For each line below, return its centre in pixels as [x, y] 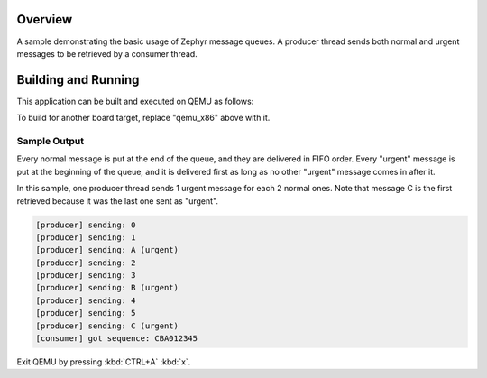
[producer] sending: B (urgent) [107, 288]
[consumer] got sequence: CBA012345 [117, 339]
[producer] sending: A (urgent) [107, 250]
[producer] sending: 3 [86, 276]
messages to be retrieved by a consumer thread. [107, 53]
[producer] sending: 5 [86, 313]
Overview [45, 19]
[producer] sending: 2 [86, 263]
